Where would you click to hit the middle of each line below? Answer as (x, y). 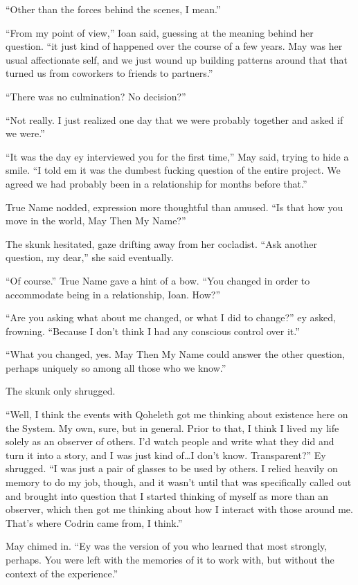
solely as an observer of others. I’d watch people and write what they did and (170, 441)
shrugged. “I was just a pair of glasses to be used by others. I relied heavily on (172, 468)
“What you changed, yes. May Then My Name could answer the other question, (175, 354)
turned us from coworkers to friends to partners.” (109, 73)
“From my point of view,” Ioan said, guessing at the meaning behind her (160, 32)
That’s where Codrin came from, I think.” (94, 522)
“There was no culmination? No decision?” (96, 96)
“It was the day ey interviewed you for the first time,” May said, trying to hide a (177, 156)
